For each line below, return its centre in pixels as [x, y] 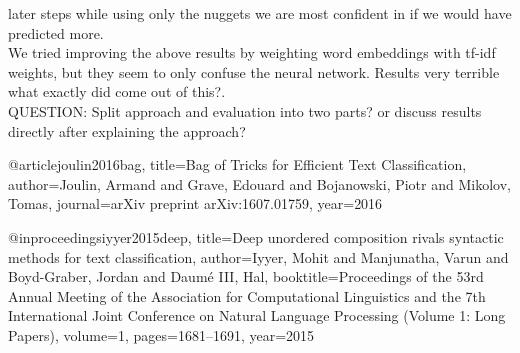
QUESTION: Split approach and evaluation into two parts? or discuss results [245, 110]
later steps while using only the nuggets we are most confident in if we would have [260, 13]
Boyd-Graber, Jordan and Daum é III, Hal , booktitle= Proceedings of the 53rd [246, 276]
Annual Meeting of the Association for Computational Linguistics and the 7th [247, 295]
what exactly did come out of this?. [117, 91]
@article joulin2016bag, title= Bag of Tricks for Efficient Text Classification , [237, 164]
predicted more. [56, 32]
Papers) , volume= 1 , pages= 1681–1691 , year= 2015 [161, 334]
